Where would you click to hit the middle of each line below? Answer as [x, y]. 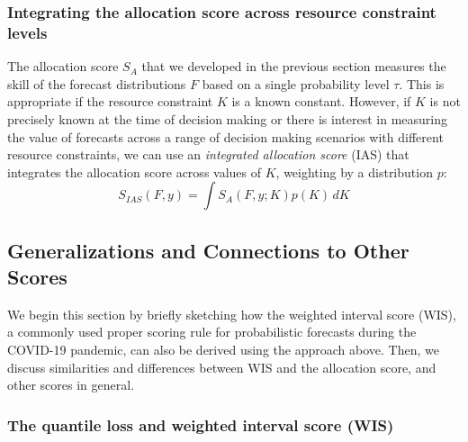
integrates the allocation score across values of [135, 171]
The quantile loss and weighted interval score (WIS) [201, 424]
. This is [422, 83]
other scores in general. [71, 385]
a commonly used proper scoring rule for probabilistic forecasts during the [212, 332]
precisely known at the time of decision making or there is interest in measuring [227, 118]
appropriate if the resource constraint [110, 101]
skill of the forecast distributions [97, 83]
